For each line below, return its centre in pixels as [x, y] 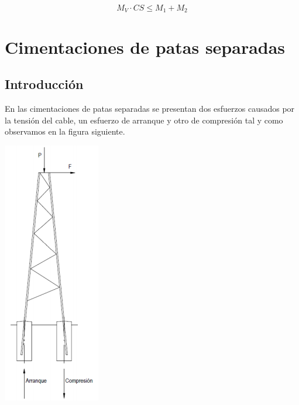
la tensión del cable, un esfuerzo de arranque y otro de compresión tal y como [144, 120]
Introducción [44, 84]
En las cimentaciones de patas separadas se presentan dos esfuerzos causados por [150, 109]
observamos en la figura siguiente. [65, 131]
